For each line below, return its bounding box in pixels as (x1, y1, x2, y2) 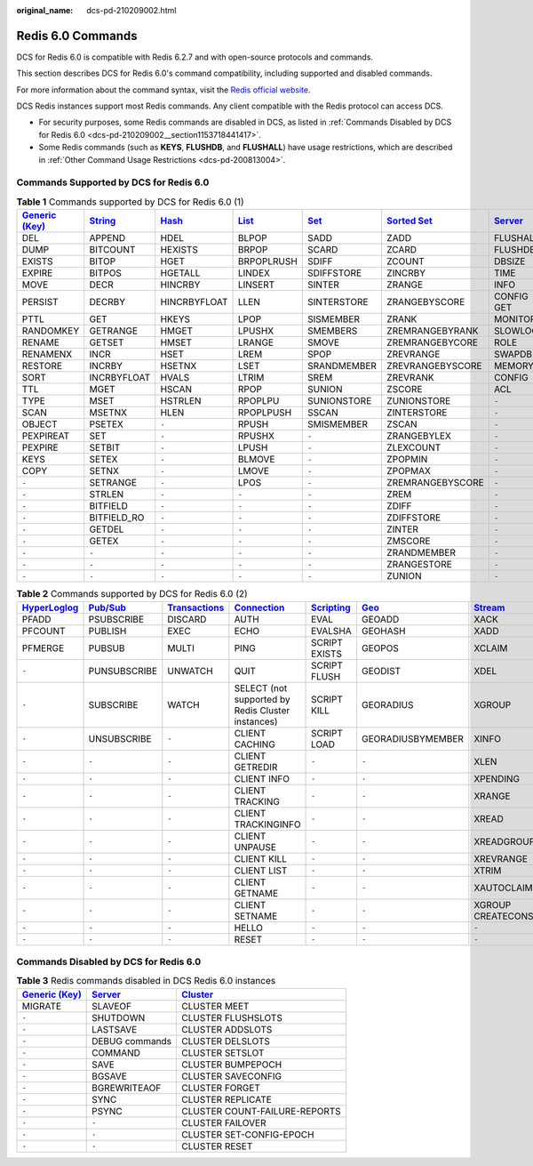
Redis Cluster (234, 704, 290, 716)
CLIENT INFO (234, 772, 290, 784)
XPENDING (473, 772, 521, 784)
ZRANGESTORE (386, 559, 452, 571)
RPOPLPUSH (237, 406, 292, 419)
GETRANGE (89, 325, 138, 337)
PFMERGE (21, 641, 65, 654)
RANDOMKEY (21, 325, 80, 337)
